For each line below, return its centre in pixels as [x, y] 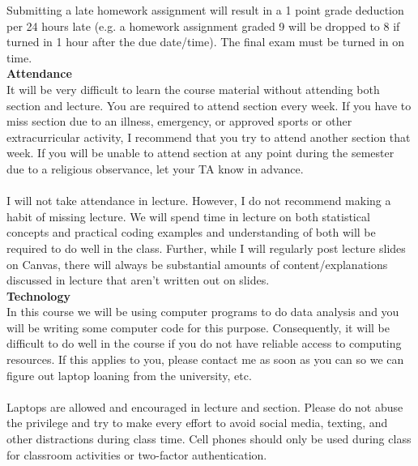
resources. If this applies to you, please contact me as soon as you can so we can [205, 359]
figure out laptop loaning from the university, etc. [129, 375]
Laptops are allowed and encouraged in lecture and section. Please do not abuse [205, 406]
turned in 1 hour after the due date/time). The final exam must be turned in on [206, 42]
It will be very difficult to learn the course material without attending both [193, 89]
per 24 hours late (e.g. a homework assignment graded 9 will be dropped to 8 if [203, 26]
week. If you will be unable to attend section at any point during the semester [200, 153]
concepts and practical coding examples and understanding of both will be [191, 232]
